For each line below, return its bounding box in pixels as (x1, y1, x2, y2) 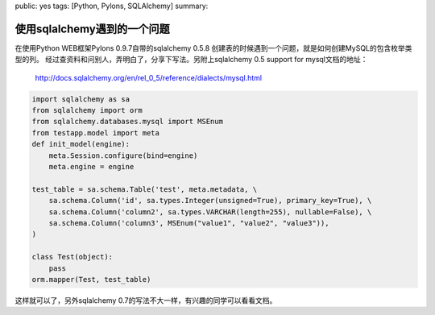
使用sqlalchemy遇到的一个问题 (14, 22, 170, 35)
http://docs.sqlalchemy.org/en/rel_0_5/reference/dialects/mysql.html (35, 73, 262, 82)
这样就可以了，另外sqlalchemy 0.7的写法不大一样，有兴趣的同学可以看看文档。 (14, 295, 277, 305)
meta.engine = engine (48, 162, 135, 172)
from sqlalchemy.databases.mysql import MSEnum (31, 117, 223, 126)
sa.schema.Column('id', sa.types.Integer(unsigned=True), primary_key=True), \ (48, 196, 372, 205)
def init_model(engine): (31, 139, 130, 149)
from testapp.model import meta (31, 128, 160, 137)
